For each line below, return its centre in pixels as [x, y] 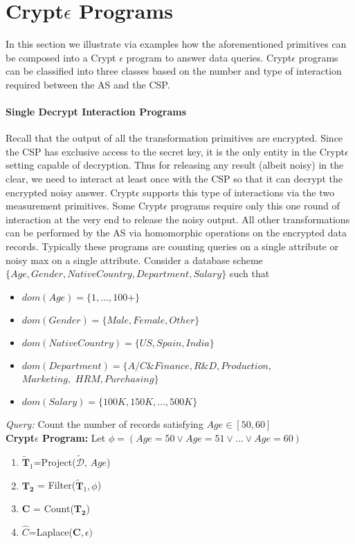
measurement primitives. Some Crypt [85, 206]
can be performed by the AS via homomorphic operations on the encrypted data [176, 233]
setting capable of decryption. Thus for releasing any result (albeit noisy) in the [175, 165]
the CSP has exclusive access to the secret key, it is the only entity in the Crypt [175, 151]
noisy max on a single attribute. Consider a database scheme [134, 260]
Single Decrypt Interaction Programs [96, 112]
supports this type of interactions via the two [238, 192]
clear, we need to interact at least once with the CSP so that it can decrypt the [174, 179]
